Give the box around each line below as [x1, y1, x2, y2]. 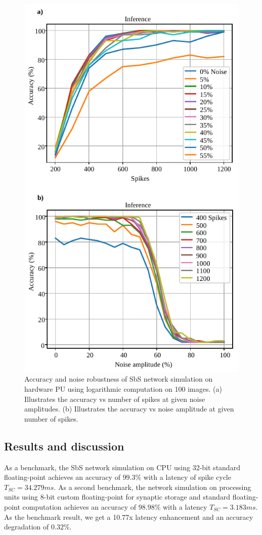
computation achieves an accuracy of [22, 501, 137, 512]
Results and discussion [4, 438, 124, 454]
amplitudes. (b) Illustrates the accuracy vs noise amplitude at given [24, 403, 234, 414]
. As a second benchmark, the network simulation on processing [54, 481, 251, 492]
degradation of [4, 521, 49, 532]
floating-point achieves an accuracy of [4, 472, 120, 482]
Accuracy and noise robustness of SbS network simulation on [24, 374, 213, 384]
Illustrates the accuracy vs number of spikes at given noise [24, 393, 205, 404]
